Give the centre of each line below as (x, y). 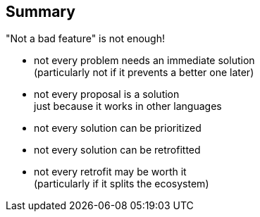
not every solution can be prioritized (118, 128)
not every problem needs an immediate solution (144, 61)
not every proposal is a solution (107, 94)
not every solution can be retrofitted (117, 150)
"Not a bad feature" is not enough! (86, 39)
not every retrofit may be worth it (110, 172)
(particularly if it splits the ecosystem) (122, 184)
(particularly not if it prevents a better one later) (144, 73)
